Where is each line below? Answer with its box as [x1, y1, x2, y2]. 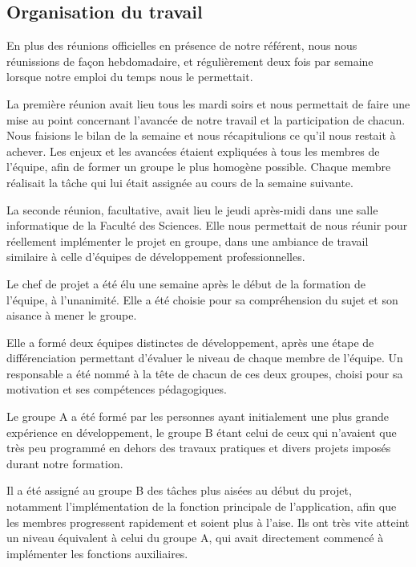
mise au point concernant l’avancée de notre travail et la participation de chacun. [6, 111, 406, 128]
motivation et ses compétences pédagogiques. [6, 381, 227, 398]
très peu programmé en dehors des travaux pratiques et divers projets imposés [6, 439, 391, 456]
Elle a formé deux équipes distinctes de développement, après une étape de [6, 333, 374, 350]
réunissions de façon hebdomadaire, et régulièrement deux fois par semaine [6, 52, 374, 69]
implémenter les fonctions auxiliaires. [6, 545, 188, 561]
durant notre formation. [6, 455, 123, 471]
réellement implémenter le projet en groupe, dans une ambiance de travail [6, 232, 369, 249]
